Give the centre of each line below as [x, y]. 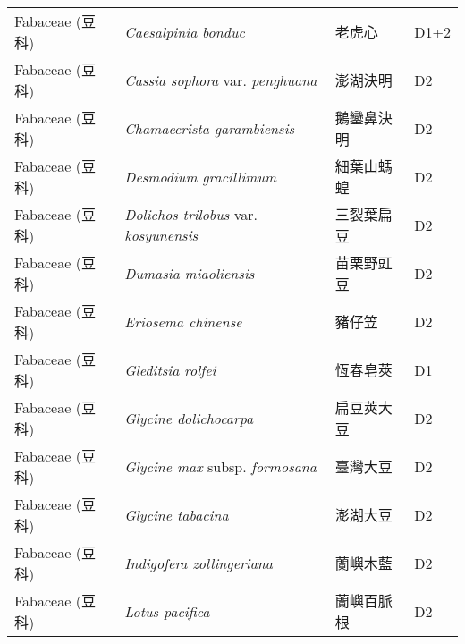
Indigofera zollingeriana [199, 563]
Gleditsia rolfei [170, 369]
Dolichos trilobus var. [191, 214]
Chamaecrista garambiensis [210, 128]
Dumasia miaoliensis [190, 273]
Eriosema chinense [183, 321]
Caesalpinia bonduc [185, 31]
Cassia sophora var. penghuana [221, 80]
